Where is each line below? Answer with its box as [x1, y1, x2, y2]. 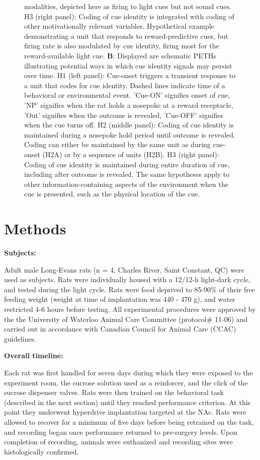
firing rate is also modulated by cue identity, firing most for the [24, 40, 219, 51]
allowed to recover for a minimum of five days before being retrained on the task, [4, 416, 254, 427]
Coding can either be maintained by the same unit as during [24, 139, 211, 150]
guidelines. [4, 333, 36, 344]
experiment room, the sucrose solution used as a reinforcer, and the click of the [4, 377, 248, 387]
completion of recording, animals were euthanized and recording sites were [4, 436, 233, 447]
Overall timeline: [4, 350, 63, 361]
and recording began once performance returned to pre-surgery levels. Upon [4, 426, 238, 437]
